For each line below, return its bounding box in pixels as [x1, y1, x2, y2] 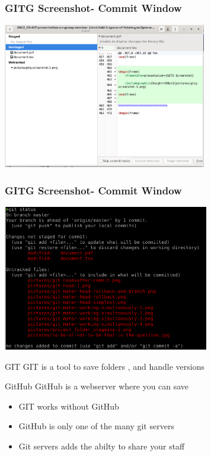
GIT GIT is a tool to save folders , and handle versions [5, 360, 205, 372]
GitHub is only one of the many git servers [18, 420, 174, 432]
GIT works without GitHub [18, 400, 119, 412]
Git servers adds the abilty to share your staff [18, 440, 185, 452]
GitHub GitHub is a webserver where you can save [5, 380, 189, 392]
